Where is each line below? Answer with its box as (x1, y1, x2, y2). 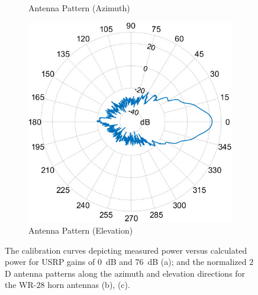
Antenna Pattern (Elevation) (28, 224, 133, 236)
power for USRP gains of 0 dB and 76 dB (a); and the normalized (5, 255, 247, 268)
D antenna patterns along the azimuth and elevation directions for (5, 267, 246, 279)
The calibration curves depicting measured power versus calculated (5, 244, 247, 256)
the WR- (5, 278, 37, 291)
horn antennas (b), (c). (47, 278, 130, 291)
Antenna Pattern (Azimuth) (28, 2, 130, 14)
